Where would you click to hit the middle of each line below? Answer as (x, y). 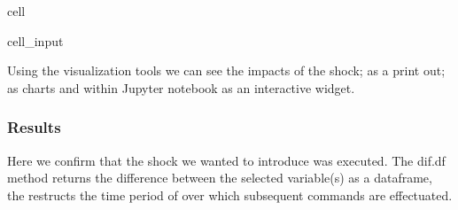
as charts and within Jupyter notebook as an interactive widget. (181, 87)
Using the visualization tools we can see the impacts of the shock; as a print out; (226, 70)
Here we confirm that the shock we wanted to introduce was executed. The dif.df (226, 160)
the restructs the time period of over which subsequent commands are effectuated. (230, 194)
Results (34, 127)
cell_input (35, 40)
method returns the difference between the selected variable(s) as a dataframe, (220, 178)
